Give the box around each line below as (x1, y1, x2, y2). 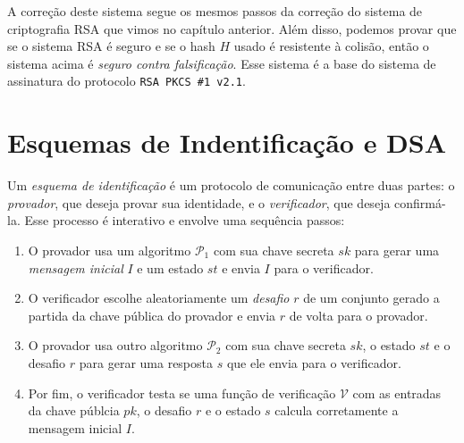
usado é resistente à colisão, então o (233, 37, 429, 55)
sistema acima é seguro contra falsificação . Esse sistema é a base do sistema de (7, 54, 436, 72)
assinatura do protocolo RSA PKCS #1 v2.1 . (7, 71, 246, 90)
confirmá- (394, 193, 446, 212)
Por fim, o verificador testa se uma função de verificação (28, 383, 336, 402)
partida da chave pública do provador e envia (28, 305, 276, 324)
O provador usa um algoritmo (28, 240, 191, 259)
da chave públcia (28, 401, 120, 420)
